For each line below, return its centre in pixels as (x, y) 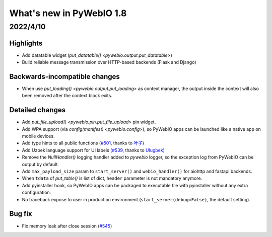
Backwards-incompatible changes (65, 76)
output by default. (40, 164)
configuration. (37, 192)
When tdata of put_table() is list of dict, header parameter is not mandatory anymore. (112, 178)
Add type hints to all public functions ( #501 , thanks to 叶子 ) (83, 143)
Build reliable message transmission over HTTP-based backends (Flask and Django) (109, 62)
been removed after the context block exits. (67, 96)
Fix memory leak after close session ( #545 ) (67, 226)
